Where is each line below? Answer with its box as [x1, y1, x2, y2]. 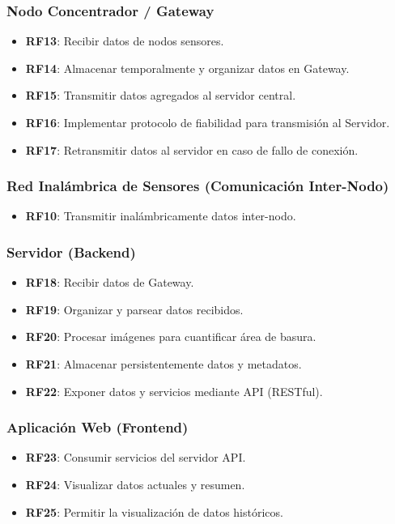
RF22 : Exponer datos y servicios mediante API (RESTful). [25, 382, 323, 399]
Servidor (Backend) [6, 241, 136, 262]
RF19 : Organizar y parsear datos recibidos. [25, 300, 244, 317]
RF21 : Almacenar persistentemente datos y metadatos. [25, 356, 302, 372]
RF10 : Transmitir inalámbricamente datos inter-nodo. [25, 207, 296, 224]
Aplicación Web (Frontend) [6, 417, 189, 437]
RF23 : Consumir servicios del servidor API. [25, 449, 246, 466]
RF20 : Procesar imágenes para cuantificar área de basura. [25, 328, 316, 345]
